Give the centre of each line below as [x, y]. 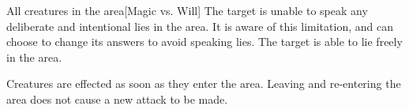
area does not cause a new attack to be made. [117, 99]
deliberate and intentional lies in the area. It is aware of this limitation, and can [200, 26]
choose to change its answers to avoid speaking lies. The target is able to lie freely [204, 42]
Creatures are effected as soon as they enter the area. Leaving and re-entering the [204, 83]
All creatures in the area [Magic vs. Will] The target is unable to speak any [187, 10]
